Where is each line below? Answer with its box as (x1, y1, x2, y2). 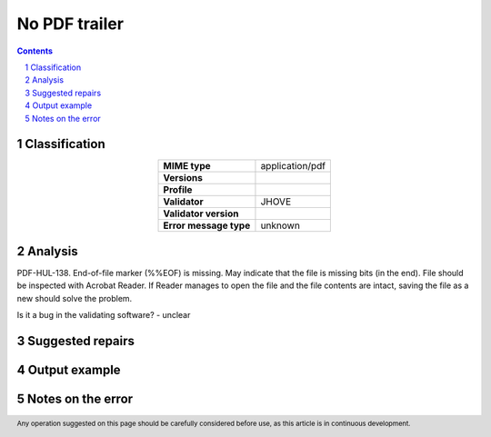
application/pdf (260, 160, 326, 173)
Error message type (163, 219, 251, 232)
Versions (163, 172, 204, 184)
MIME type (163, 160, 211, 173)
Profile (163, 184, 193, 196)
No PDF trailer (16, 14, 125, 34)
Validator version (163, 207, 239, 220)
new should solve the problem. (16, 293, 133, 303)
